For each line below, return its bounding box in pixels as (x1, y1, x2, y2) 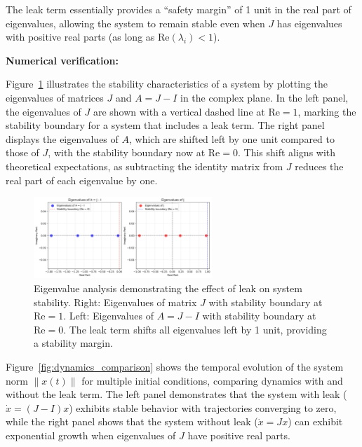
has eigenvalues (276, 15, 342, 30)
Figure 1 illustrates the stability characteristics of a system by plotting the (6, 76, 328, 91)
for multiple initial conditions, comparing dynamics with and (81, 373, 343, 387)
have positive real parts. (187, 427, 290, 442)
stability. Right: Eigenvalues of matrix (34, 294, 197, 309)
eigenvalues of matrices (6, 90, 104, 104)
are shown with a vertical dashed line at (93, 104, 265, 118)
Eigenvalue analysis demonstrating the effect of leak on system (34, 280, 302, 295)
